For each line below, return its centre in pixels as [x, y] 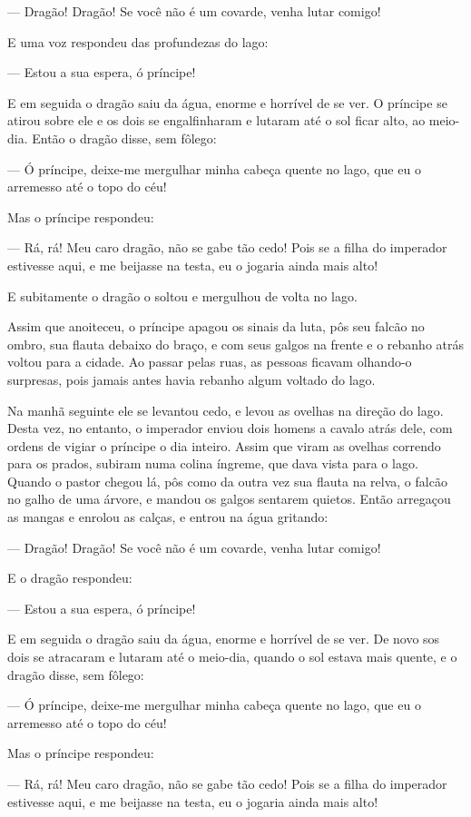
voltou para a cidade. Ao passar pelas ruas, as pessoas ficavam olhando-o [210, 362]
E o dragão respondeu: [70, 578]
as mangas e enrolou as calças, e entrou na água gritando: [168, 517]
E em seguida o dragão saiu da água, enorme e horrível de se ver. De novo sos [224, 639]
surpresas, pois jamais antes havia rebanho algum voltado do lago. [191, 379]
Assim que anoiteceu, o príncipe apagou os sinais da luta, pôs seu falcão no [216, 326]
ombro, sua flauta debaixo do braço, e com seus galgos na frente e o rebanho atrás [235, 344]
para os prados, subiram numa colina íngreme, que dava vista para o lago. [213, 463]
